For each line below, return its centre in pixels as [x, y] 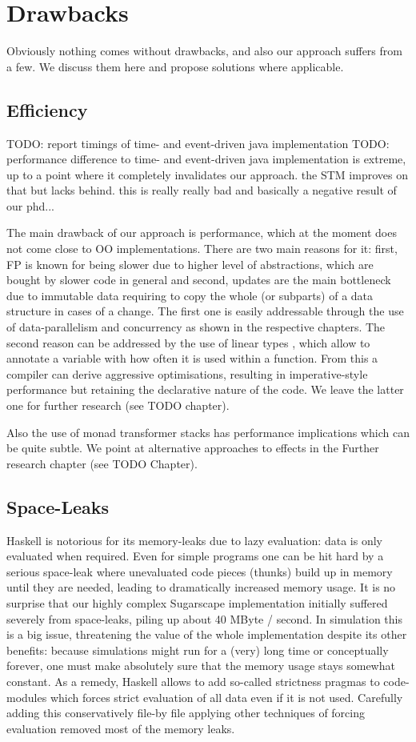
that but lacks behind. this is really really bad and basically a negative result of [202, 190]
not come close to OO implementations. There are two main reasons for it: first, [202, 249]
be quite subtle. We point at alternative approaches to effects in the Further [193, 448]
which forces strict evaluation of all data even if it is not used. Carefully [226, 697]
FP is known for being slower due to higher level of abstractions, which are [190, 264]
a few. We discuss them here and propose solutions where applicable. [175, 66]
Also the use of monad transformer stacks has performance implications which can [208, 432]
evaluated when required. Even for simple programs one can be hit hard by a [195, 556]
